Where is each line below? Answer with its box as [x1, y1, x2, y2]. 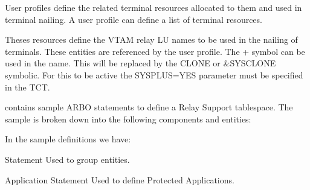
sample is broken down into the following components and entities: [5, 112, 251, 125]
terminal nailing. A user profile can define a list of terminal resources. [5, 13, 262, 25]
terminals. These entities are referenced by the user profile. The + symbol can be [5, 45, 305, 57]
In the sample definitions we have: [5, 133, 131, 145]
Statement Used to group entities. [5, 153, 130, 165]
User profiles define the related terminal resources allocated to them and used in [5, 1, 302, 13]
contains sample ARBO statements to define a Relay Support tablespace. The [5, 101, 293, 113]
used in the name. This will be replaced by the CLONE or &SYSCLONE [5, 57, 276, 69]
